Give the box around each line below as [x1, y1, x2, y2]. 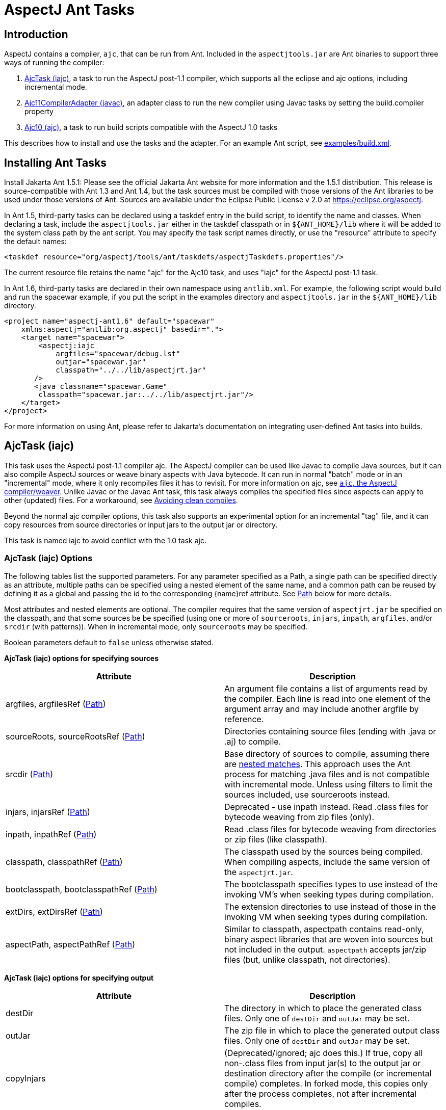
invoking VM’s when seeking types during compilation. [224, 889, 434, 900]
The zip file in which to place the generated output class [224, 1025, 440, 1036]
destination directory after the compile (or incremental [224, 1068, 432, 1078]
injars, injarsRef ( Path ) [6, 806, 90, 817]
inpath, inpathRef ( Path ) [6, 829, 97, 839]
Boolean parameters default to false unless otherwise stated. [4, 638, 214, 647]
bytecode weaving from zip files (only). [224, 811, 374, 822]
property [24, 107, 54, 116]
